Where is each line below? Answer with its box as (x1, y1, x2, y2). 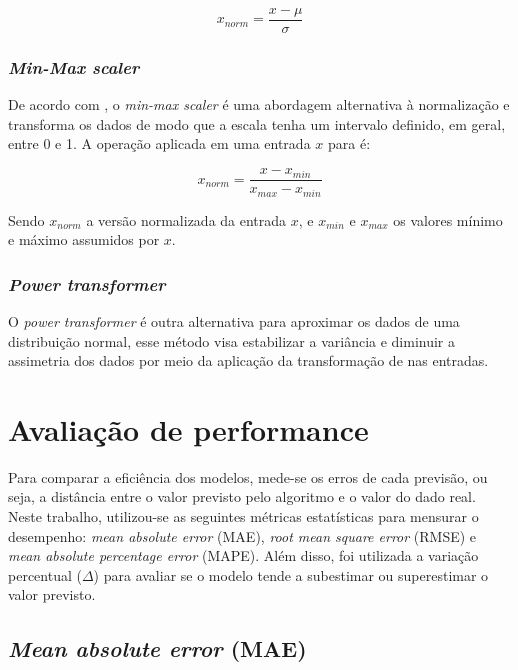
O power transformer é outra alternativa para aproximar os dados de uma (8, 310, 460, 331)
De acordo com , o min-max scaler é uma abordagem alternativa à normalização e (8, 94, 510, 115)
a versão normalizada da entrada (86, 209, 287, 230)
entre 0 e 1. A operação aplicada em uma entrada (8, 133, 311, 154)
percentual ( (8, 564, 82, 585)
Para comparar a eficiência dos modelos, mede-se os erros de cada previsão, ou (8, 466, 488, 487)
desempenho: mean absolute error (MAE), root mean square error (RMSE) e (8, 525, 477, 546)
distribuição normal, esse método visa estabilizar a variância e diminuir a (8, 330, 456, 351)
